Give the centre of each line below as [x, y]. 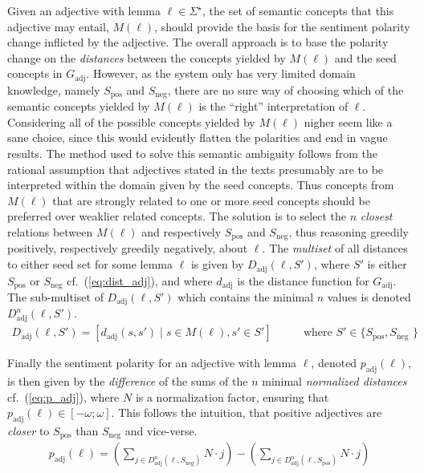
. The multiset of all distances [335, 248]
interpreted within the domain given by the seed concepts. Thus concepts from [201, 185]
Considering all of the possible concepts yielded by [131, 121]
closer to [29, 430]
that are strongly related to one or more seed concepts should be [211, 200]
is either [387, 264]
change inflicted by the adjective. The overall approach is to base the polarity [198, 42]
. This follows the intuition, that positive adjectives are [247, 412]
